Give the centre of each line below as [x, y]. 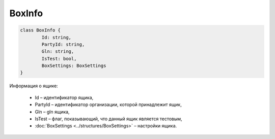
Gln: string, [58, 51]
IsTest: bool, [59, 59]
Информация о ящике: [34, 86]
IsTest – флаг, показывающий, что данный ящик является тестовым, [109, 119]
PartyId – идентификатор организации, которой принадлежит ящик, [108, 105]
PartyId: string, [63, 44]
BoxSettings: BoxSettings [74, 66]
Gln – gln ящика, [52, 112]
